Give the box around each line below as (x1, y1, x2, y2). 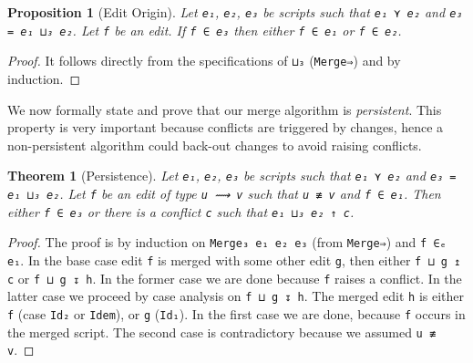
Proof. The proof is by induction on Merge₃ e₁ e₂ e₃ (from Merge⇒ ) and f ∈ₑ (7, 233, 447, 252)
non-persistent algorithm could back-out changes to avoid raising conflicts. (7, 135, 422, 154)
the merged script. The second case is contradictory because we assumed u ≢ (7, 322, 437, 341)
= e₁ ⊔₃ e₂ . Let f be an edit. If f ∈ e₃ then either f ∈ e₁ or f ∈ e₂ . (7, 20, 402, 39)
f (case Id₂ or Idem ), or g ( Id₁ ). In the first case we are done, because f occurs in (7, 304, 466, 323)
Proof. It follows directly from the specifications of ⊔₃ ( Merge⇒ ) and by (7, 51, 401, 70)
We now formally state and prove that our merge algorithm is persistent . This (7, 99, 442, 119)
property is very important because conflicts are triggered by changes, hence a (7, 118, 444, 137)
